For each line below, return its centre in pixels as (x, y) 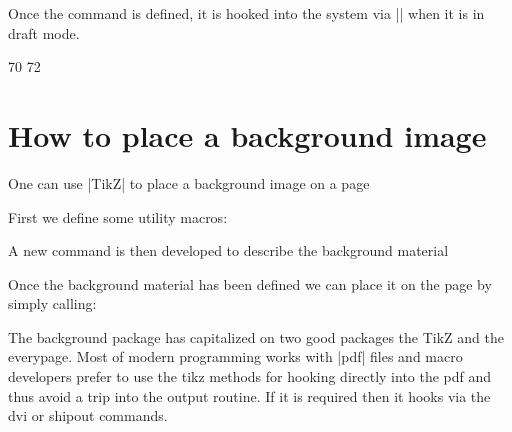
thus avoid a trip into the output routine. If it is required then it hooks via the (249, 395)
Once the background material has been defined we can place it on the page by (250, 283)
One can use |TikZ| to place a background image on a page (189, 182)
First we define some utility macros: (118, 216)
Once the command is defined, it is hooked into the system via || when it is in (246, 13)
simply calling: (52, 303)
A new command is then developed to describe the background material (228, 250)
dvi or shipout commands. (88, 415)
